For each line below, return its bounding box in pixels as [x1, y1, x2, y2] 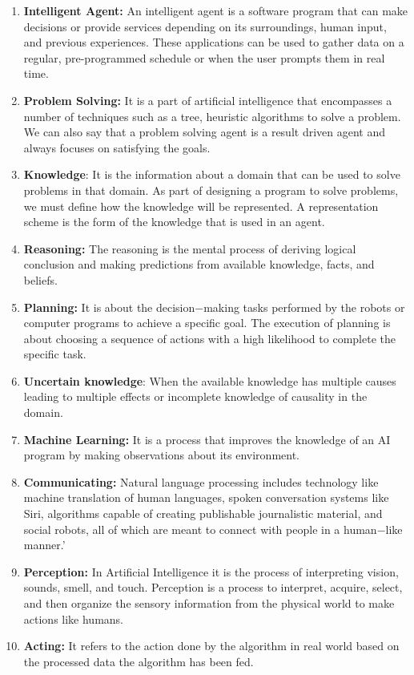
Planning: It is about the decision [23, 298, 195, 315]
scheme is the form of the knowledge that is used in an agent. [23, 213, 325, 230]
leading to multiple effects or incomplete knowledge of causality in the [23, 388, 368, 405]
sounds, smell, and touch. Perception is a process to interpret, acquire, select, [23, 579, 403, 596]
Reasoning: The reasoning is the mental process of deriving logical [23, 240, 356, 257]
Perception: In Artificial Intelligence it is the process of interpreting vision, [23, 563, 399, 580]
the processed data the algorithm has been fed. [23, 653, 254, 669]
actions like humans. [23, 610, 124, 627]
